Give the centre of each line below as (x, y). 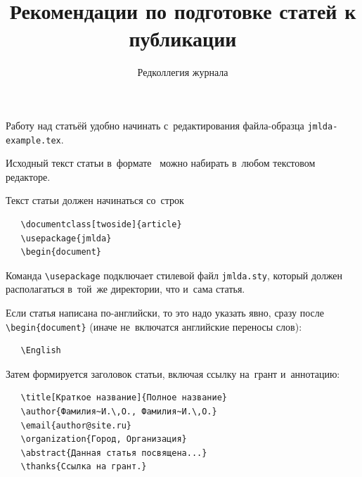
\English (41, 351)
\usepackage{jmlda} (66, 238)
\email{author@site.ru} (76, 425)
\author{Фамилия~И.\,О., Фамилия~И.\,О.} (119, 412)
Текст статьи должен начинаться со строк (95, 200)
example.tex (33, 140)
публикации (183, 38)
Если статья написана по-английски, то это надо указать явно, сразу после (165, 313)
